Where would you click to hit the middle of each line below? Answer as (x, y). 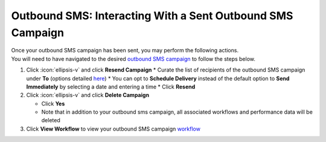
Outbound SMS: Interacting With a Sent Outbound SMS (152, 16)
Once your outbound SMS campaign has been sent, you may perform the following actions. (125, 51)
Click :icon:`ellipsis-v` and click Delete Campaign (88, 95)
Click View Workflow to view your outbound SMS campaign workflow (113, 129)
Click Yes (53, 103)
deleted (51, 120)
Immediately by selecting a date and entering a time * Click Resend (111, 87)
